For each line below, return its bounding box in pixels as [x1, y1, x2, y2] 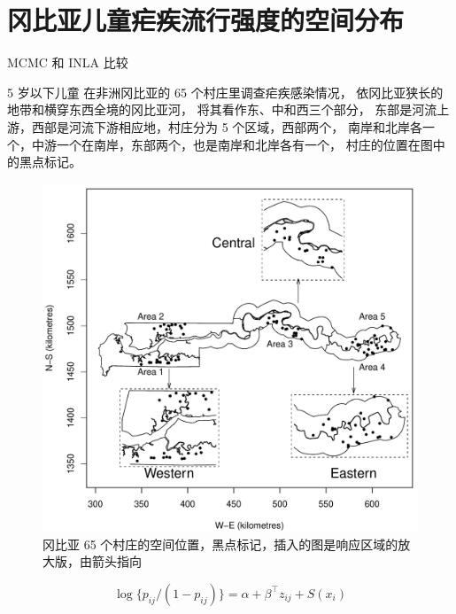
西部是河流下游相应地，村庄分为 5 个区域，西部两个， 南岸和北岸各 [31, 117, 422, 136]
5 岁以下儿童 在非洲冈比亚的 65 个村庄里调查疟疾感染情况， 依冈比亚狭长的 [7, 82, 444, 101]
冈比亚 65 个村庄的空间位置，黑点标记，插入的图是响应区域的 [43, 534, 398, 553]
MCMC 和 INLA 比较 [7, 53, 128, 72]
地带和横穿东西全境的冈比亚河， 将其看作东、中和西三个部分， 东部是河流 [7, 100, 437, 119]
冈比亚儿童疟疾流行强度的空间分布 [7, 2, 405, 38]
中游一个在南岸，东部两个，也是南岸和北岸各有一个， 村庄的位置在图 [31, 135, 433, 153]
